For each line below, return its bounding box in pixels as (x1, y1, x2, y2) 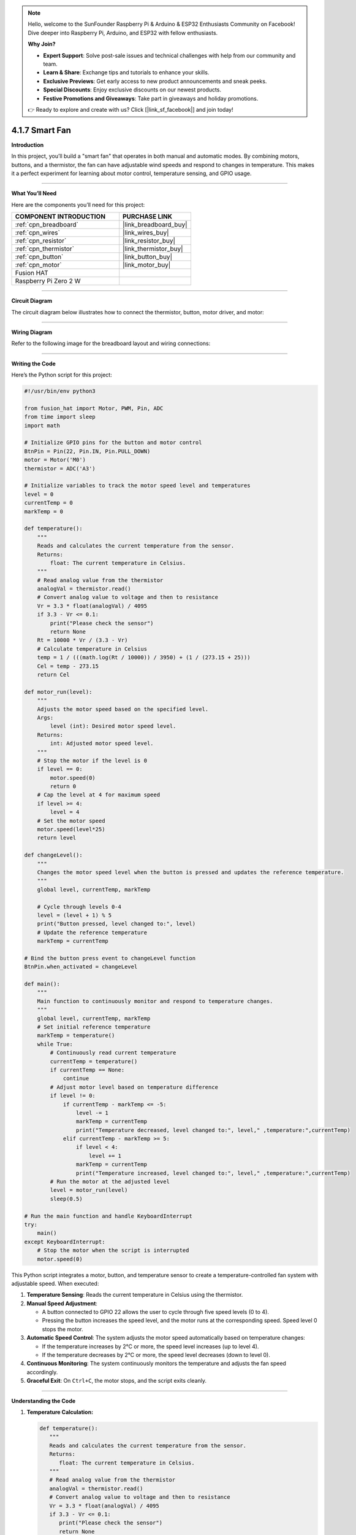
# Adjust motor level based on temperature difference (50, 1084, 219, 1090)
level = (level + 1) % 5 (37, 912, 112, 919)
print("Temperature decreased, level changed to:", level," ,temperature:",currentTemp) (75, 1127, 350, 1133)
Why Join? (28, 41, 56, 48)
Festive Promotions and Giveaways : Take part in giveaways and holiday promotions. (43, 95, 259, 102)
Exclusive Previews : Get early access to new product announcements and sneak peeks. (43, 77, 267, 85)
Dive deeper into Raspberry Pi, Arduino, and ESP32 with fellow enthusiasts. (28, 29, 218, 36)
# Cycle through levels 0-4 (37, 903, 122, 910)
